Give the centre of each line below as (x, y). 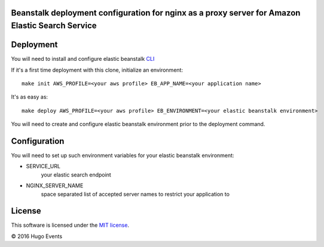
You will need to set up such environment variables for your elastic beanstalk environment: (123, 155)
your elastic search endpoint (76, 175)
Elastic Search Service (54, 26)
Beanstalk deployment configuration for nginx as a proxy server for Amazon (156, 13)
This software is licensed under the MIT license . (70, 225)
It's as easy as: (29, 97)
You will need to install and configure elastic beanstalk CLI (83, 59)
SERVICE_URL (43, 166)
